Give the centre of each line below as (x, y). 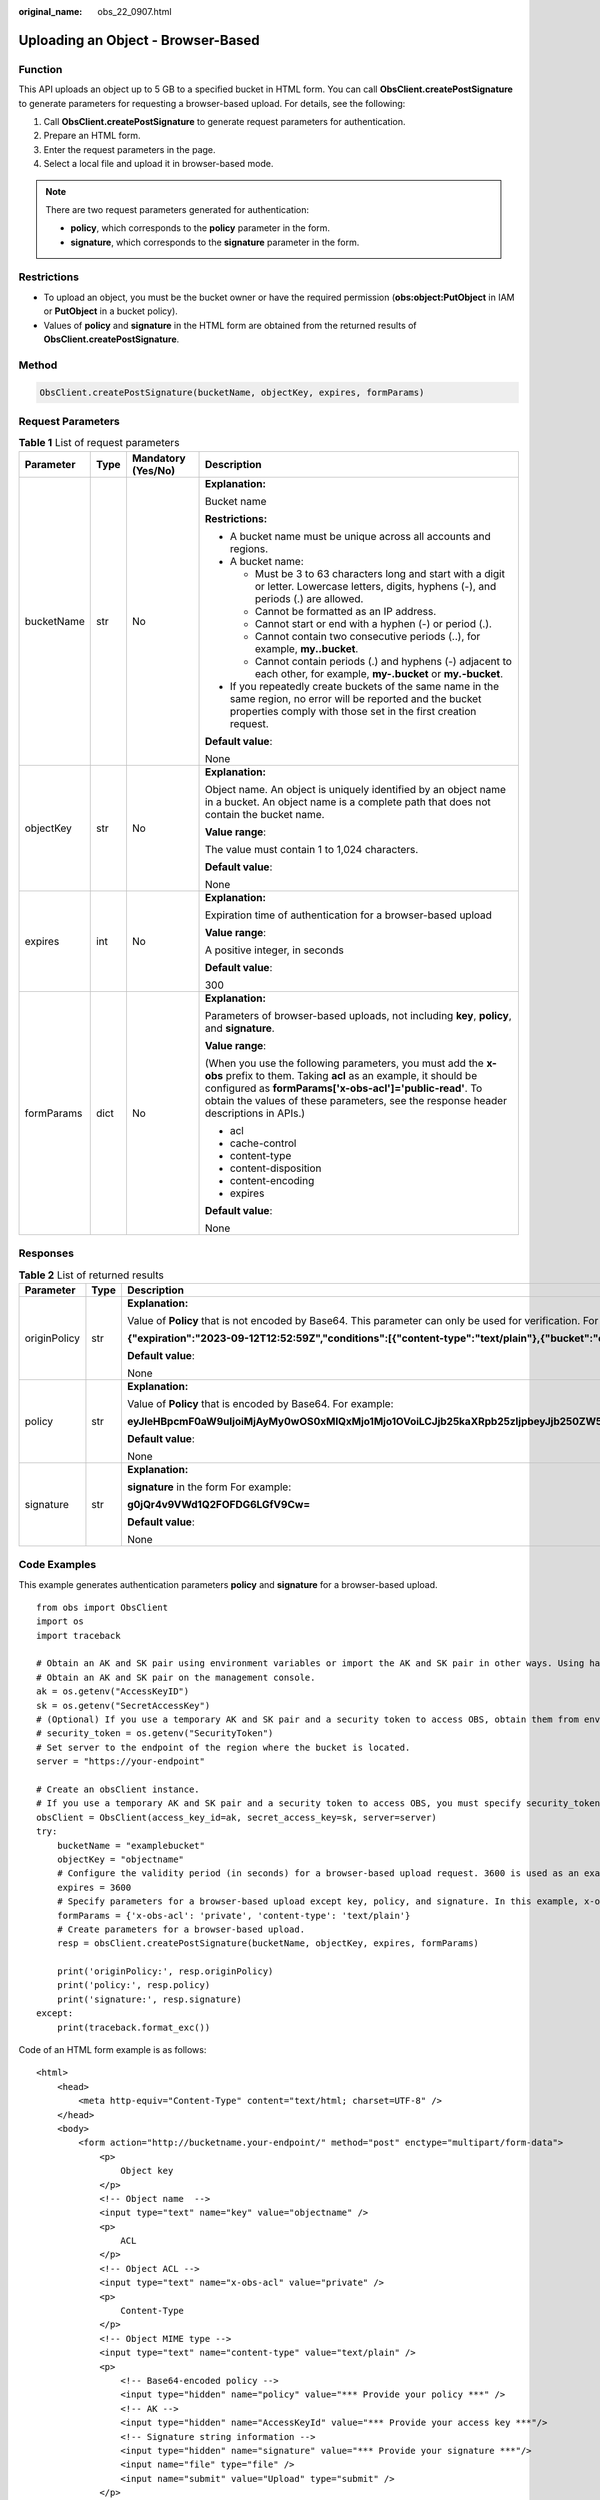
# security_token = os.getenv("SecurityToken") (155, 1733)
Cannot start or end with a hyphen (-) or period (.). (373, 623)
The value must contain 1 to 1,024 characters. (311, 849)
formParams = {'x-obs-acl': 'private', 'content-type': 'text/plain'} (233, 1915)
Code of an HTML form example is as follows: (112, 2050)
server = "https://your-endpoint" (120, 1761)
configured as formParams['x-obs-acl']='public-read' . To (343, 1088)
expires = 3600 (94, 1887)
